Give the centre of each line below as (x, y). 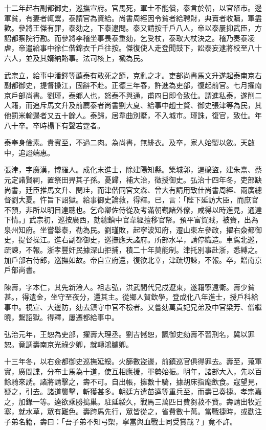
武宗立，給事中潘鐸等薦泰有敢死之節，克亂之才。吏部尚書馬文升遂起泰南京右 (133, 75)
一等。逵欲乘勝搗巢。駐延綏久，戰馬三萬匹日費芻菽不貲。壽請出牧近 (147, 401)
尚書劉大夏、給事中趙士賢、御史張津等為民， (179, 105)
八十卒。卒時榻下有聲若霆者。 (54, 125)
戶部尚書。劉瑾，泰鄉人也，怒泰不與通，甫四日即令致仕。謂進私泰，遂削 (133, 95)
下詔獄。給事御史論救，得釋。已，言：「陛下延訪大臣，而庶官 (156, 200)
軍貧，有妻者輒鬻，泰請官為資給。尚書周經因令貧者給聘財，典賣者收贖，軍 (129, 18)
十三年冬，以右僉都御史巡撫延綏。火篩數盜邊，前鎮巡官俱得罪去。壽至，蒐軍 (133, 361)
